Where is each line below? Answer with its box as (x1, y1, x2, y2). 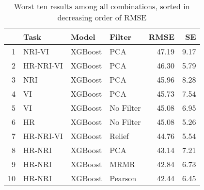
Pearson (110, 173, 137, 184)
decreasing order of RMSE (57, 12, 147, 23)
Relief (110, 130, 129, 141)
